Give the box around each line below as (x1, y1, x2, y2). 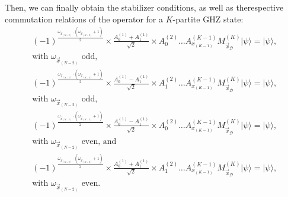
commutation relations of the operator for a (5, 12, 164, 25)
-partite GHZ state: (172, 12, 244, 25)
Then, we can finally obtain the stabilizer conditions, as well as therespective (5, 1, 284, 13)
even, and (81, 137, 117, 146)
